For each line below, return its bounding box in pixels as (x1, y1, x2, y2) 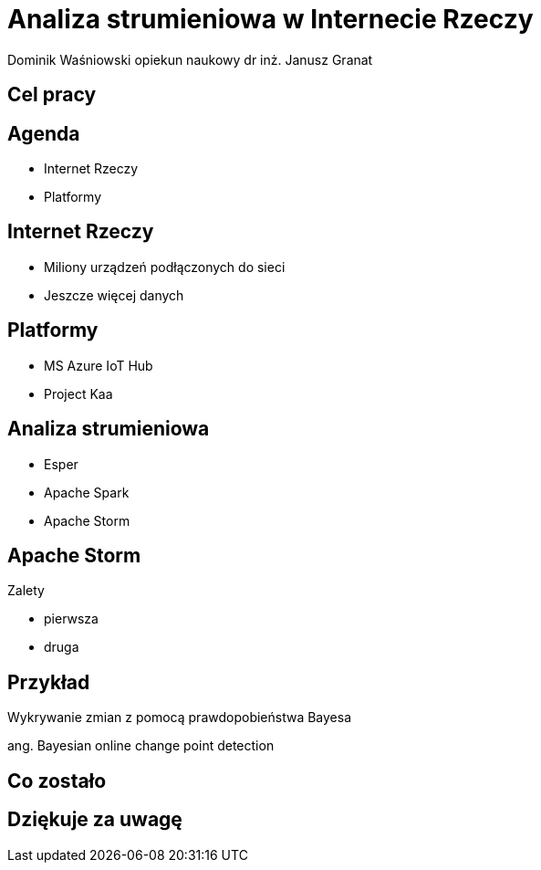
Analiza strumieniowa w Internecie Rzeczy (7, 4, 534, 35)
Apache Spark (44, 484, 130, 500)
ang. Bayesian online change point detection (7, 738, 275, 754)
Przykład (7, 670, 90, 694)
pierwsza (44, 611, 99, 627)
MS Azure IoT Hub (44, 357, 153, 373)
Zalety (7, 582, 45, 599)
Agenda (7, 121, 80, 145)
